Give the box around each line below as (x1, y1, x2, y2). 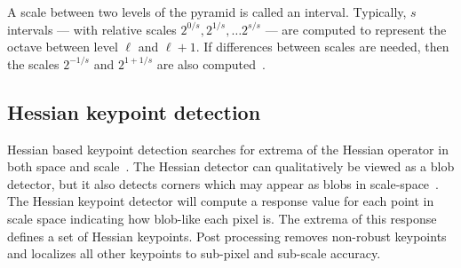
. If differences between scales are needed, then (195, 37, 449, 56)
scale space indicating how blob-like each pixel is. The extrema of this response (7, 209, 437, 227)
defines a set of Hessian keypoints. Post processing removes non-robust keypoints (7, 226, 447, 245)
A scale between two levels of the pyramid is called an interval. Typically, (7, 3, 407, 20)
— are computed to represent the (265, 20, 447, 38)
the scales (7, 54, 60, 73)
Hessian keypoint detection (7, 98, 261, 125)
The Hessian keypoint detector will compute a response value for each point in (7, 192, 434, 210)
